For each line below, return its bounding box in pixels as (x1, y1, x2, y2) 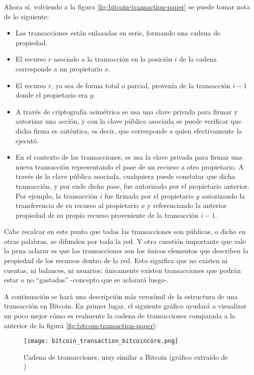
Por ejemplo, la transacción (15, 190, 98, 201)
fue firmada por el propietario (104, 190, 194, 201)
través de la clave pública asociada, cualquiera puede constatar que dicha (15, 171, 235, 181)
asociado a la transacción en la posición (54, 54, 172, 64)
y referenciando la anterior (147, 200, 227, 210)
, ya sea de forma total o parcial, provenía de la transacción (51, 80, 230, 90)
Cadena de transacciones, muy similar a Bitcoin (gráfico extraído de (24, 351, 228, 362)
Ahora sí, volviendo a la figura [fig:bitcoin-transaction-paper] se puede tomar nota (4, 1, 250, 11)
